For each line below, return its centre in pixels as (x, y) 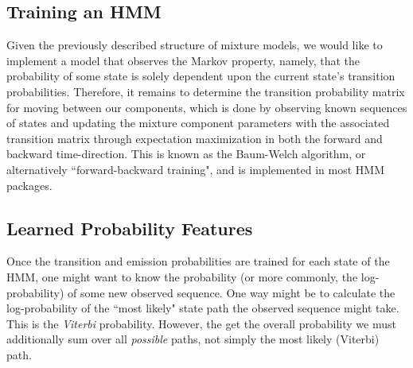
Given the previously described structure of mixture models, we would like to (195, 45)
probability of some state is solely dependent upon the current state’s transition (201, 76)
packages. (29, 185)
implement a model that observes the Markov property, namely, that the (183, 60)
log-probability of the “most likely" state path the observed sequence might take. (203, 308)
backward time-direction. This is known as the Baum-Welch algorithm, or (186, 154)
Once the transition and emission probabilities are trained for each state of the (198, 261)
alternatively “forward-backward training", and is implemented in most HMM (196, 169)
